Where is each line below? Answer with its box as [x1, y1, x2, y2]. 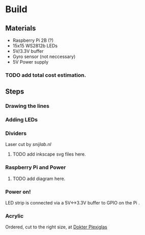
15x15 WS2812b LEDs [12, 43, 57, 49]
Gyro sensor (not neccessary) [12, 53, 76, 60]
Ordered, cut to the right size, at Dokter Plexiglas [5, 224, 108, 230]
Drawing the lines [5, 103, 50, 110]
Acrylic [5, 212, 24, 219]
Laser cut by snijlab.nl [5, 141, 52, 148]
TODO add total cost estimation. [5, 71, 86, 78]
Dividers [5, 130, 27, 137]
